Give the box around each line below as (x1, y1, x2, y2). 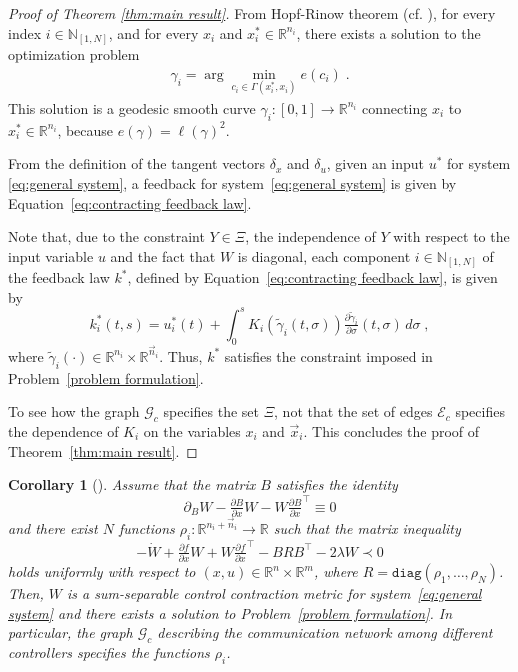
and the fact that (110, 245, 216, 266)
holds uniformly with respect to (8, 561, 196, 582)
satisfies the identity (275, 474, 398, 495)
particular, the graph (8, 622, 133, 643)
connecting (361, 97, 428, 118)
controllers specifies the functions (8, 642, 210, 663)
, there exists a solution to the (296, 22, 481, 43)
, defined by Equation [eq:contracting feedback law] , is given (127, 267, 498, 288)
